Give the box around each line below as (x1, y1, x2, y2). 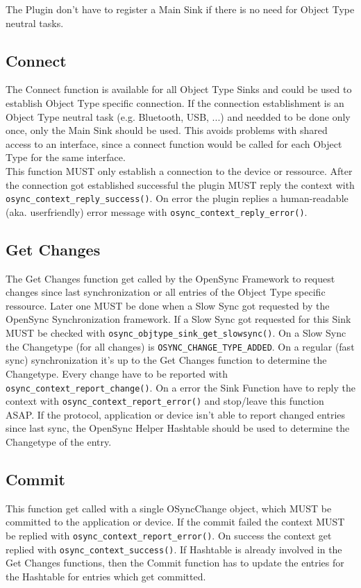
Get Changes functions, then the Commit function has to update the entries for (6, 555, 344, 570)
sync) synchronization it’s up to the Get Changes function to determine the (6, 353, 327, 367)
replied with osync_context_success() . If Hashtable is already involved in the (6, 541, 342, 556)
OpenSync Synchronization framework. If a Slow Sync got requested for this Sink (6, 312, 351, 326)
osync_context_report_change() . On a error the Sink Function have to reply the (6, 380, 355, 394)
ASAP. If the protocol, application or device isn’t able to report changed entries (6, 407, 346, 421)
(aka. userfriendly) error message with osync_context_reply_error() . (6, 204, 308, 219)
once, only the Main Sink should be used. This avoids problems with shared (6, 123, 328, 137)
